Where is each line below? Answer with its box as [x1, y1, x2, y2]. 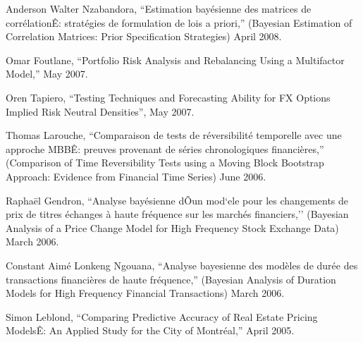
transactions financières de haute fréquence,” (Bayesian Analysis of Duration [6, 271, 336, 286]
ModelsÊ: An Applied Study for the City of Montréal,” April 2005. [6, 323, 295, 338]
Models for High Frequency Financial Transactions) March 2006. [6, 286, 285, 300]
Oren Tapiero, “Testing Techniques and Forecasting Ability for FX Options [6, 90, 331, 104]
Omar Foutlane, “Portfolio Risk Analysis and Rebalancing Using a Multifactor [6, 52, 345, 67]
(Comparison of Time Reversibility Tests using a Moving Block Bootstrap [6, 155, 324, 170]
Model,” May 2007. [6, 66, 88, 81]
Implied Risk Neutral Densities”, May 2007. [6, 104, 195, 118]
